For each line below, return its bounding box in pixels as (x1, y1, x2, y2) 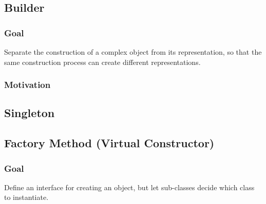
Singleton (4, 105, 55, 121)
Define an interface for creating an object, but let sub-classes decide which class (4, 182, 255, 192)
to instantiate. (4, 192, 49, 202)
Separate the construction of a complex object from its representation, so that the (4, 47, 262, 57)
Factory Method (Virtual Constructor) (4, 135, 215, 151)
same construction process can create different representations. (4, 56, 201, 67)
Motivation (4, 78, 51, 91)
